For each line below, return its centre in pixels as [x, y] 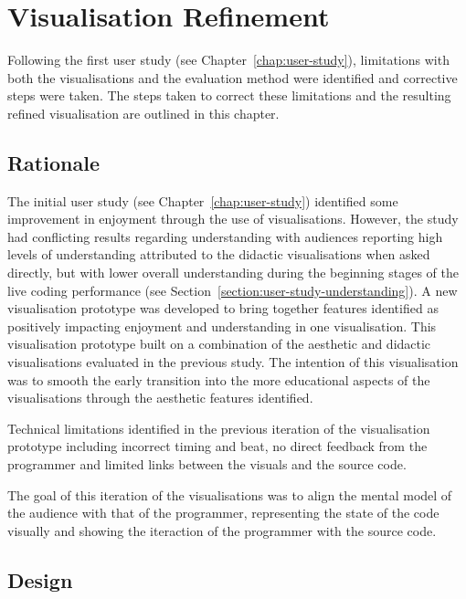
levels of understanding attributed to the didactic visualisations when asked [219, 254]
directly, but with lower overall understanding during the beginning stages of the [233, 273]
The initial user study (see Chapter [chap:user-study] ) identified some [203, 200]
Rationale [53, 162]
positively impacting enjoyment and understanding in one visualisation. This [222, 326]
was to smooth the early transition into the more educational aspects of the [219, 379]
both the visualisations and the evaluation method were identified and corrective [233, 77]
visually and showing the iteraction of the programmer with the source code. [222, 530]
